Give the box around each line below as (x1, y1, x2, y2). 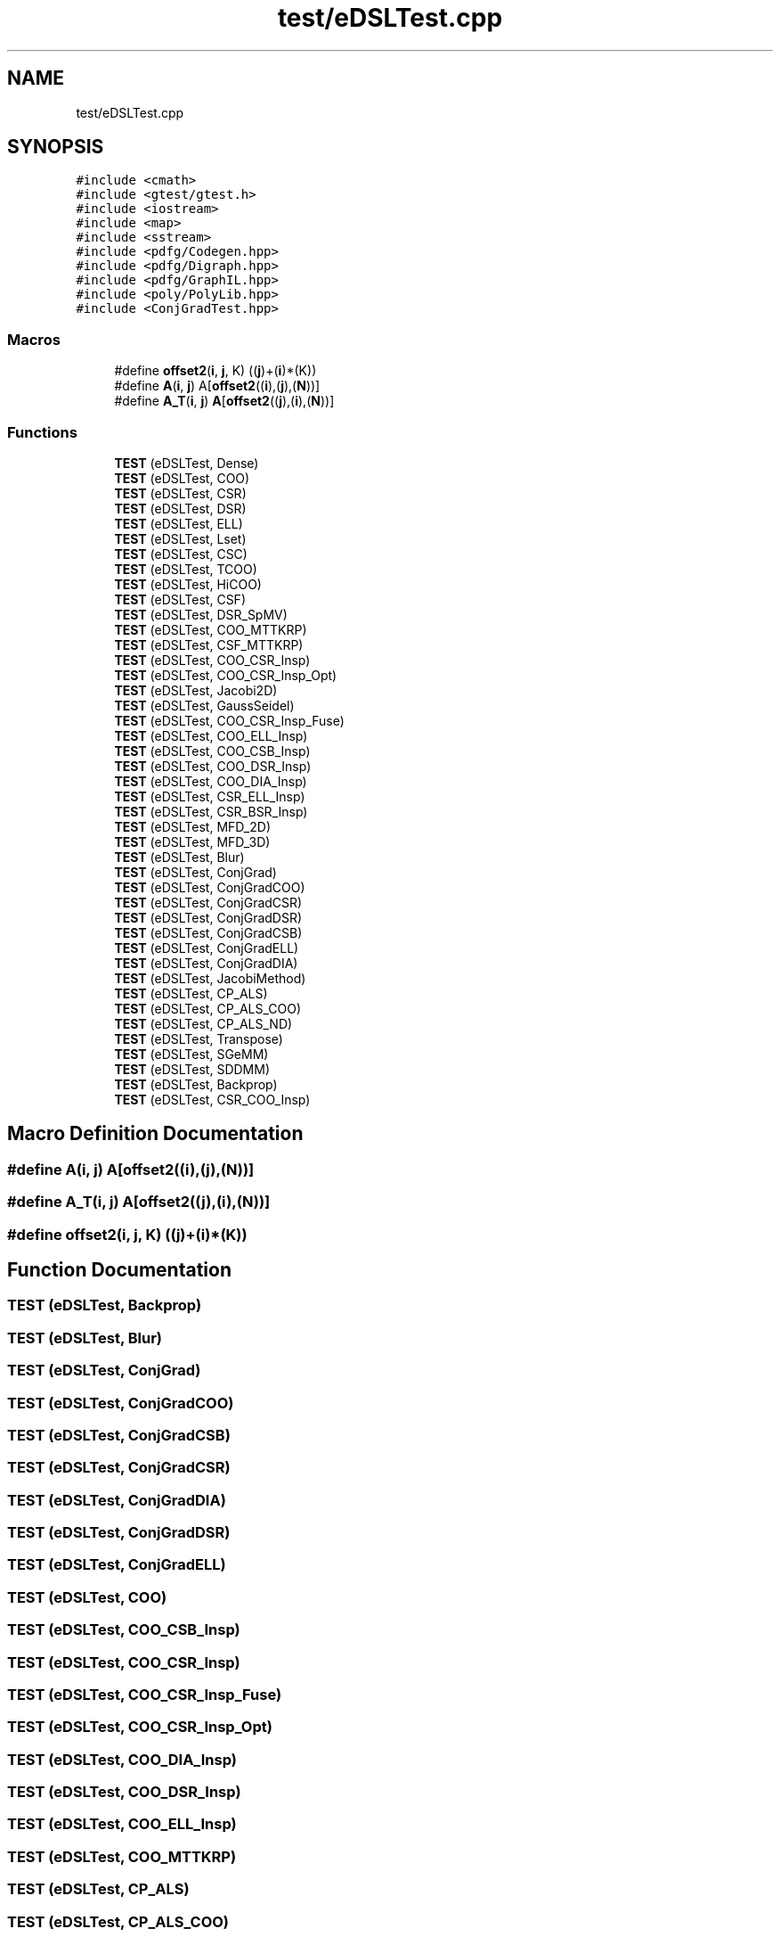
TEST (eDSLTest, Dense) (114, 455, 259, 471)
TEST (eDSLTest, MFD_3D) (114, 833, 271, 849)
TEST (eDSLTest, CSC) (114, 546, 248, 562)
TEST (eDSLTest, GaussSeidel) (114, 697, 295, 713)
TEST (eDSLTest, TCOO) (114, 561, 257, 577)
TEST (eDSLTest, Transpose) (114, 1030, 283, 1046)
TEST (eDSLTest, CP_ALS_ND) (114, 1015, 293, 1031)
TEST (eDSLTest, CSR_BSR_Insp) (114, 803, 308, 819)
